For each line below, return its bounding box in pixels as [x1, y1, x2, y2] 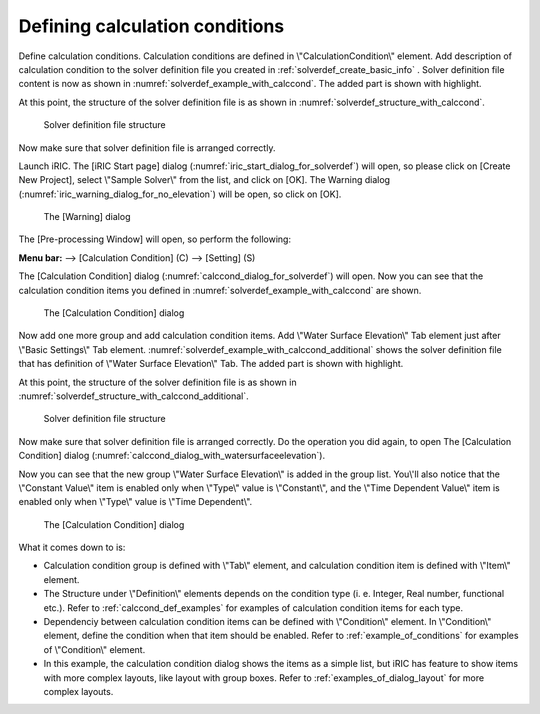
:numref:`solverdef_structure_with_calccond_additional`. [18, 390, 249, 402]
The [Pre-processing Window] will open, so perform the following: [18, 233, 292, 245]
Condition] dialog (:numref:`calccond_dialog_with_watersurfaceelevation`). [18, 450, 325, 462]
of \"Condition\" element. [43, 643, 146, 655]
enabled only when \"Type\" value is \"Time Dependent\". [18, 496, 253, 508]
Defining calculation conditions [18, 15, 285, 37]
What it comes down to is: [18, 541, 126, 554]
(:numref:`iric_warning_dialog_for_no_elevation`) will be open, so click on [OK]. [18, 188, 342, 200]
